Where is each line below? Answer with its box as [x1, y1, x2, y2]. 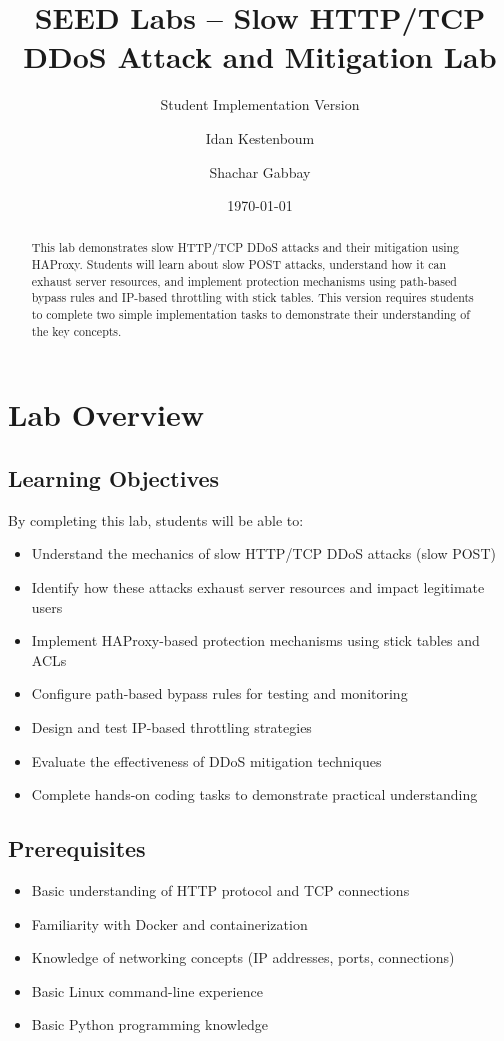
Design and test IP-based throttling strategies [31, 716, 312, 737]
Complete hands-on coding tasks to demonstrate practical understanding [31, 784, 478, 805]
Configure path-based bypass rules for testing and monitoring [31, 683, 408, 704]
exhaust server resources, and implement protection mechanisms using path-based [31, 272, 457, 289]
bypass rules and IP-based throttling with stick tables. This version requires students [31, 289, 474, 306]
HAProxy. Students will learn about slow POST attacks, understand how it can [31, 256, 447, 273]
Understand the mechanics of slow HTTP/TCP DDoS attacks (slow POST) [31, 543, 496, 564]
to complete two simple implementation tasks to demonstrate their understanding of [31, 306, 470, 323]
